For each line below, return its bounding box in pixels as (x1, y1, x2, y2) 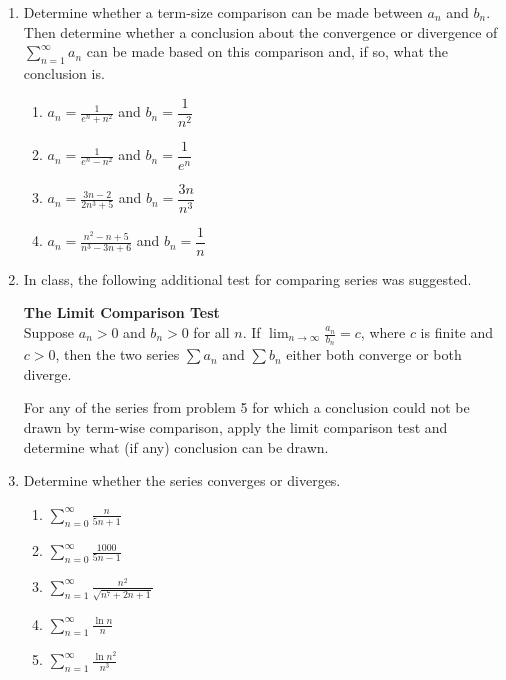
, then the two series (55, 344, 180, 365)
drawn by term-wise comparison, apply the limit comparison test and (23, 417, 448, 438)
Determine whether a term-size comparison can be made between (23, 2, 423, 22)
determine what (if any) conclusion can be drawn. (23, 436, 329, 457)
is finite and (420, 322, 494, 343)
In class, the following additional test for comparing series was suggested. (23, 268, 472, 289)
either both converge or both (286, 344, 462, 365)
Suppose (23, 322, 75, 343)
